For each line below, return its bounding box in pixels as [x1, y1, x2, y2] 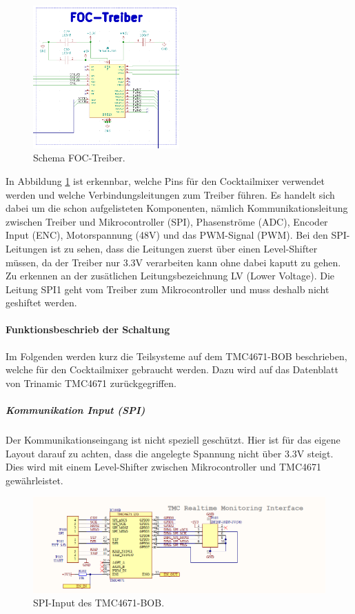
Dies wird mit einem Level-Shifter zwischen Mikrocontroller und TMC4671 [6, 459, 322, 474]
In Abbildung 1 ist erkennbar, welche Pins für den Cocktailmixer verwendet [6, 173, 325, 188]
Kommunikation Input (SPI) [6, 403, 145, 417]
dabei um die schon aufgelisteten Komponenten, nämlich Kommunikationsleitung [6, 201, 348, 215]
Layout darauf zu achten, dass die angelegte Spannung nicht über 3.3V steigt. [6, 446, 334, 460]
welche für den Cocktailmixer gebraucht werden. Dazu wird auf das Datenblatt [6, 362, 338, 377]
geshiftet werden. [6, 295, 77, 310]
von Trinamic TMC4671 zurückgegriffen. [6, 375, 176, 390]
